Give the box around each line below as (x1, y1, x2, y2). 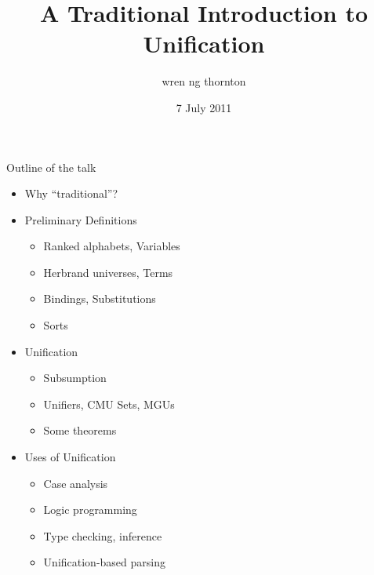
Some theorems (43, 422, 117, 439)
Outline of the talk (6, 158, 96, 175)
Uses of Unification (24, 449, 116, 465)
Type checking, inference (43, 527, 162, 544)
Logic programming (43, 501, 137, 518)
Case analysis (43, 475, 108, 491)
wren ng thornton (162, 73, 246, 89)
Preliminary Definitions (24, 211, 137, 227)
